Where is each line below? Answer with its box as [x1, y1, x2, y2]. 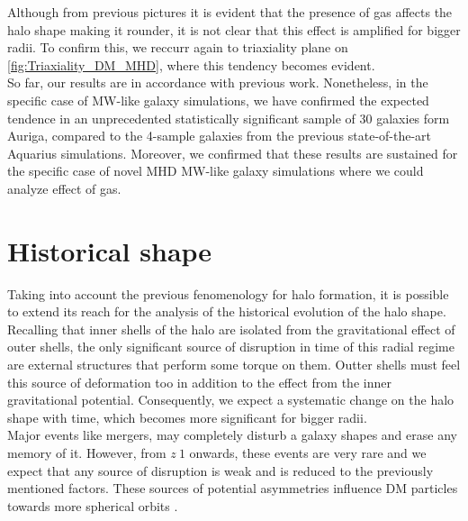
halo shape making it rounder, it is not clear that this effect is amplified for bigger [7, 20, 461, 39]
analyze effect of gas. [7, 178, 121, 197]
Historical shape [7, 232, 212, 269]
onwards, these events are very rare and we [189, 443, 427, 462]
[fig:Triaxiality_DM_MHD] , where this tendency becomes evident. [7, 55, 375, 74]
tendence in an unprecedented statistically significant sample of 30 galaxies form [7, 108, 450, 127]
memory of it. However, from [7, 443, 166, 462]
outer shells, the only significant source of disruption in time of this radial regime [7, 337, 454, 356]
